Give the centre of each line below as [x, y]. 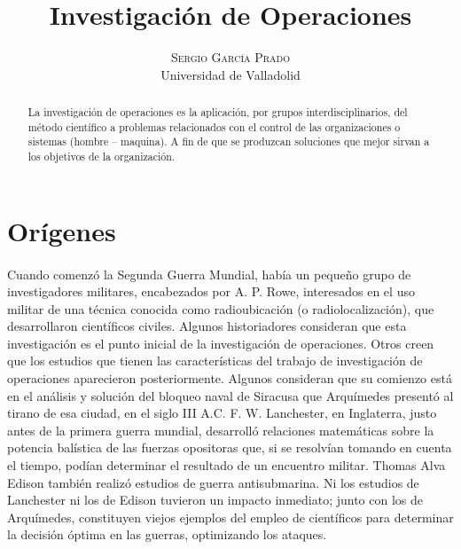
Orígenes [62, 230]
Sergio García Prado [230, 57]
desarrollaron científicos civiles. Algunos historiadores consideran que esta [207, 326]
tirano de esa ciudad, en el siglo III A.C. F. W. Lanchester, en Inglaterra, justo [222, 413]
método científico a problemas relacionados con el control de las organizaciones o [214, 126]
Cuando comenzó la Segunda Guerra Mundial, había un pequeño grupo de [209, 274]
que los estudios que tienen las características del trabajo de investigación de [215, 361]
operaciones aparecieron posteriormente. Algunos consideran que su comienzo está [230, 378]
